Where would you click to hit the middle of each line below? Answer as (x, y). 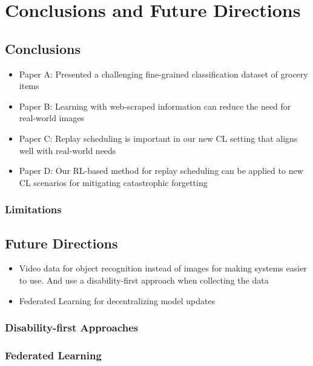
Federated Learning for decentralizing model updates (117, 300)
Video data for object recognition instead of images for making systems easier (163, 268)
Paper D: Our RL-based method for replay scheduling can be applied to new (161, 171)
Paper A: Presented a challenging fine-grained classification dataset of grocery (163, 74)
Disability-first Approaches (72, 328)
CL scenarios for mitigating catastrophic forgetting (113, 182)
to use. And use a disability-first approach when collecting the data (144, 280)
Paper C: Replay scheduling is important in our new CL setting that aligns (158, 138)
